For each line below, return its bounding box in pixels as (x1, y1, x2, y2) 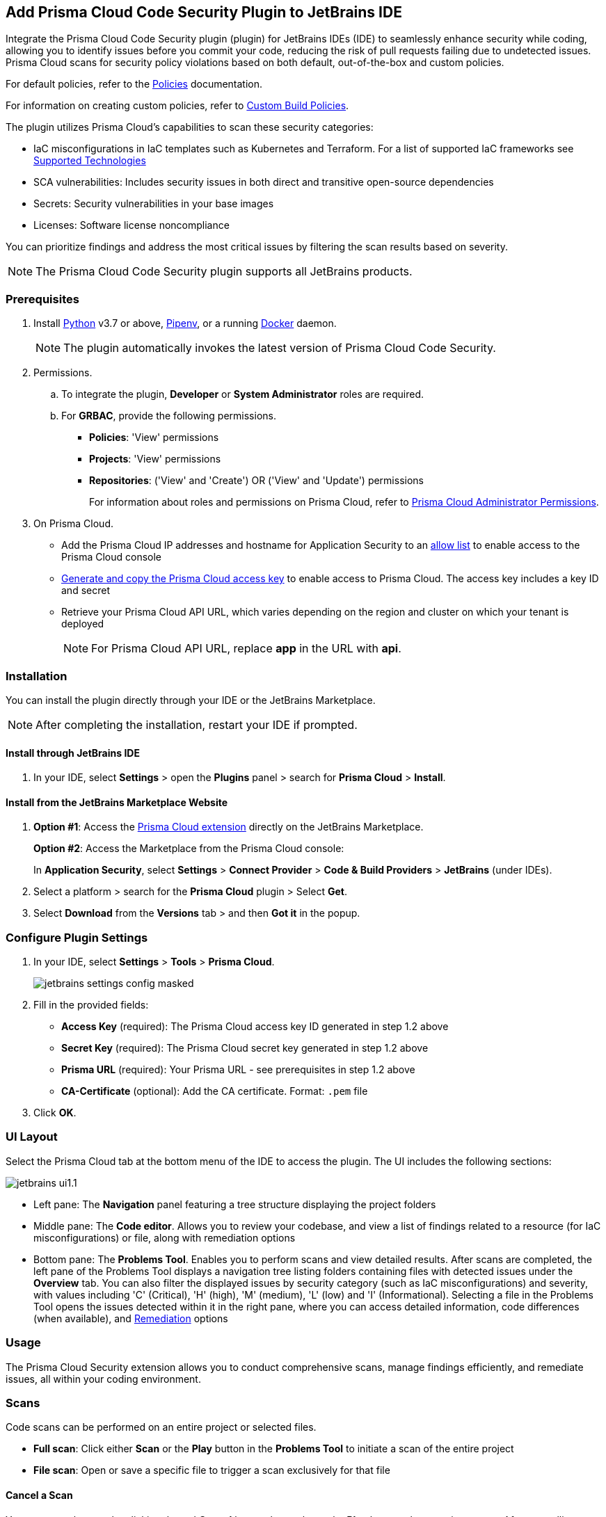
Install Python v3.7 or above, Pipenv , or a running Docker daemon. (33, 317, 337, 330)
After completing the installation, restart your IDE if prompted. (35, 717, 358, 732)
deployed (61, 618, 104, 630)
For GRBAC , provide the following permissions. (61, 410, 276, 422)
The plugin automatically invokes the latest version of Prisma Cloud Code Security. (63, 341, 496, 355)
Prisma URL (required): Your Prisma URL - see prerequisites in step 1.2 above (61, 1063, 415, 1076)
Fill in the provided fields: (33, 999, 149, 1011)
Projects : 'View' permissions (89, 453, 221, 465)
